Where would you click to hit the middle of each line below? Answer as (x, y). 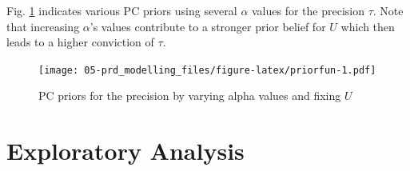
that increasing (43, 26)
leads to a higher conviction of (80, 42)
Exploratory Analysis (125, 151)
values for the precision (308, 10)
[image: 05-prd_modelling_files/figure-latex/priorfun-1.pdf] (207, 70)
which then (368, 26)
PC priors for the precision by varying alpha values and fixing (190, 95)
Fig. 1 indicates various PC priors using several (122, 10)
